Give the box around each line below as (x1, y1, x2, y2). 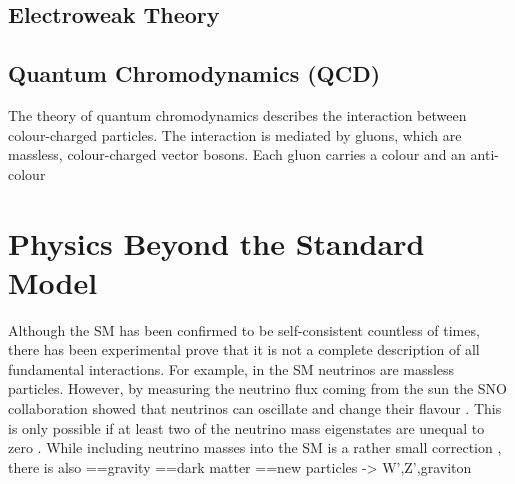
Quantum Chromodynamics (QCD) (8, 58, 381, 89)
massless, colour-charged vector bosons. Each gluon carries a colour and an (8, 144, 466, 165)
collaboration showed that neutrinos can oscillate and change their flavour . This (8, 398, 502, 419)
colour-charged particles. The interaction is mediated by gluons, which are (8, 124, 462, 145)
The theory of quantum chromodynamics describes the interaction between (8, 104, 467, 125)
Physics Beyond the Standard (8, 222, 425, 263)
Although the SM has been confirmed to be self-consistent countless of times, (8, 319, 480, 340)
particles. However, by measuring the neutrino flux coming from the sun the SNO (8, 378, 507, 399)
